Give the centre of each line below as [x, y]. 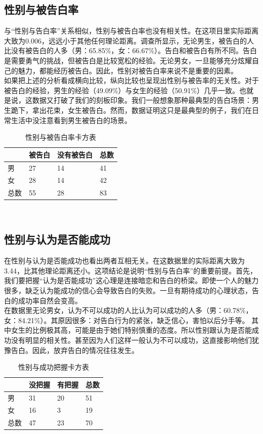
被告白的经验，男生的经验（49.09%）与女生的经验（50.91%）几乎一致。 [122, 90]
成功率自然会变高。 [50, 300]
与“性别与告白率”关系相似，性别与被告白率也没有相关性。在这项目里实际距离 [131, 31]
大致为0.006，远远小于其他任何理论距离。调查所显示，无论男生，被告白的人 [129, 40]
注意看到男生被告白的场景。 [85, 120]
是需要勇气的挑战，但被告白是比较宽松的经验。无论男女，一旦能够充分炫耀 [128, 60]
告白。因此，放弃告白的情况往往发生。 [75, 350]
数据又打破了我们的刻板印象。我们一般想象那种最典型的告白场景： [142, 100]
